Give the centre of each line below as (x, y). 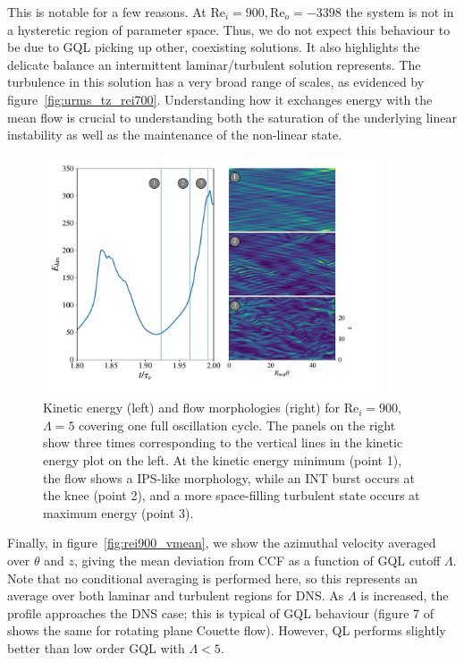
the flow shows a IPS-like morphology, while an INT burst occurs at (229, 477)
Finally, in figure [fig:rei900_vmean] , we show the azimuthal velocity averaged (222, 543)
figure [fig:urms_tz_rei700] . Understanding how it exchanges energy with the (220, 99)
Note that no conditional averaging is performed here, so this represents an (213, 578)
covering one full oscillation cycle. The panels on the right (237, 425)
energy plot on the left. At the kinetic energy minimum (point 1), (223, 459)
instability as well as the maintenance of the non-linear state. (175, 135)
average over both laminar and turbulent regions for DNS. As (176, 595)
